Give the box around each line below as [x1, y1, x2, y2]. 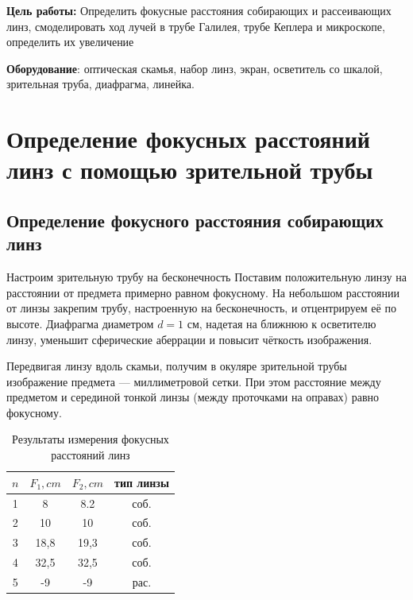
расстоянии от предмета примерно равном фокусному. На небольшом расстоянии [6, 284, 399, 300]
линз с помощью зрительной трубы [6, 153, 373, 186]
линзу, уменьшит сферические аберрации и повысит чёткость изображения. [6, 331, 372, 347]
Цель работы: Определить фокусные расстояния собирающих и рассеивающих [6, 2, 392, 18]
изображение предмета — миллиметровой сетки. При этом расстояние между [6, 373, 381, 389]
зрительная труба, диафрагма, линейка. [6, 75, 195, 92]
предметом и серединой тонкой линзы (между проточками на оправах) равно [6, 389, 380, 405]
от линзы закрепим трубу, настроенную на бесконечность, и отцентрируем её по [6, 300, 396, 316]
